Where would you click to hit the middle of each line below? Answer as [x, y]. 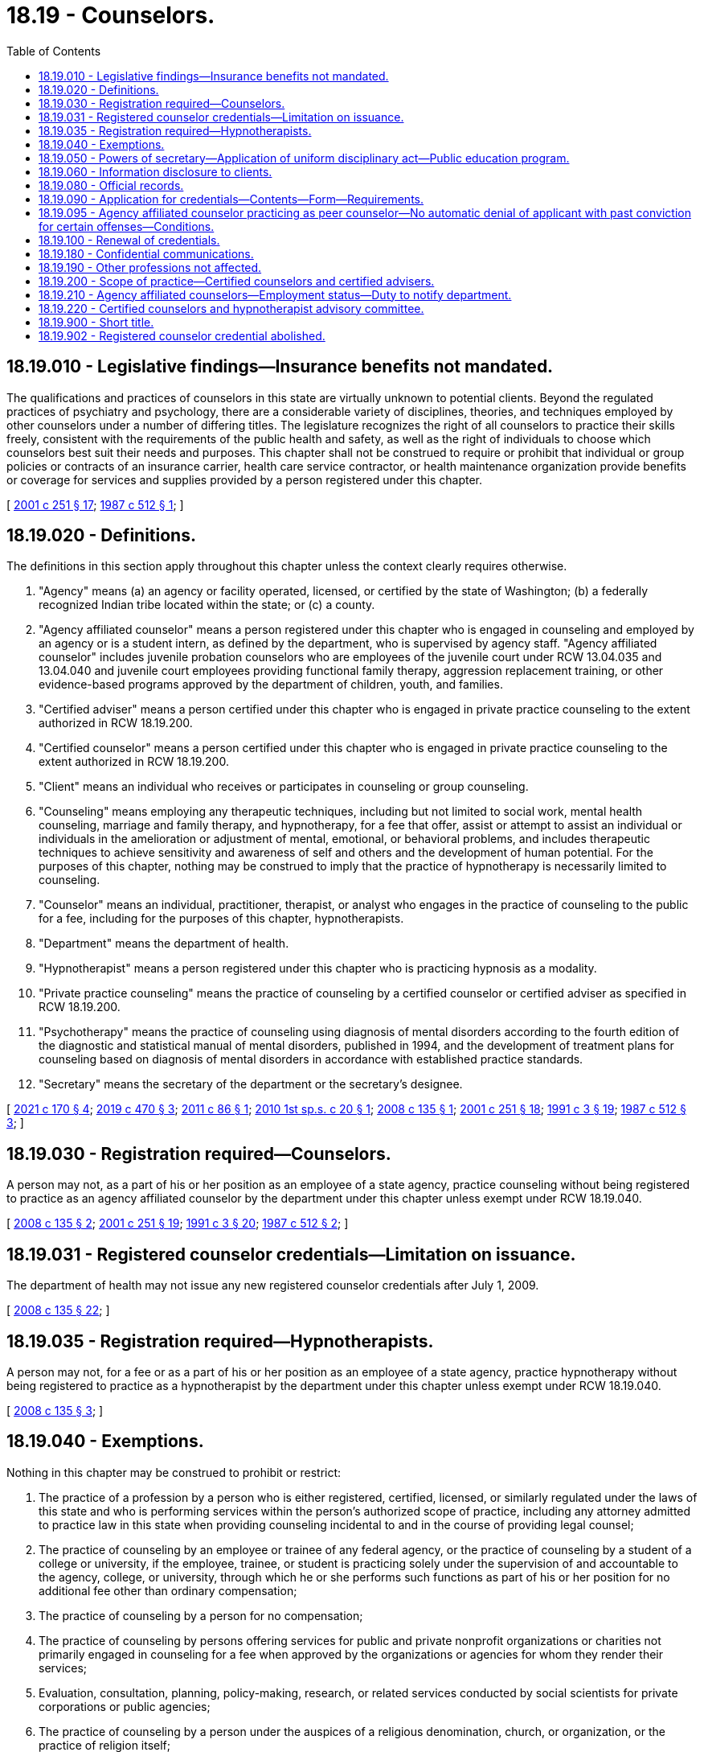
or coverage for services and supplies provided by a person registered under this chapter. [245, 479]
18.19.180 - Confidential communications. [146, 253]
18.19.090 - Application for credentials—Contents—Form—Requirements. [231, 199]
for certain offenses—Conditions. [127, 226]
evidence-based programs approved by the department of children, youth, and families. [271, 685]
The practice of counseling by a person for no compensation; [201, 1615]
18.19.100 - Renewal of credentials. [129, 240]
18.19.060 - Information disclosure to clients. [156, 171]
